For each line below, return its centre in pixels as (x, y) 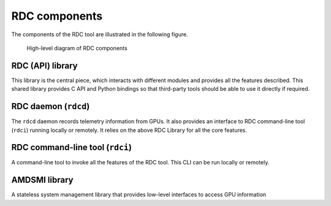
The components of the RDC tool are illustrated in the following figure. (100, 34)
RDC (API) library (44, 65)
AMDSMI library (42, 180)
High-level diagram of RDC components (77, 48)
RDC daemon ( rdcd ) (51, 106)
